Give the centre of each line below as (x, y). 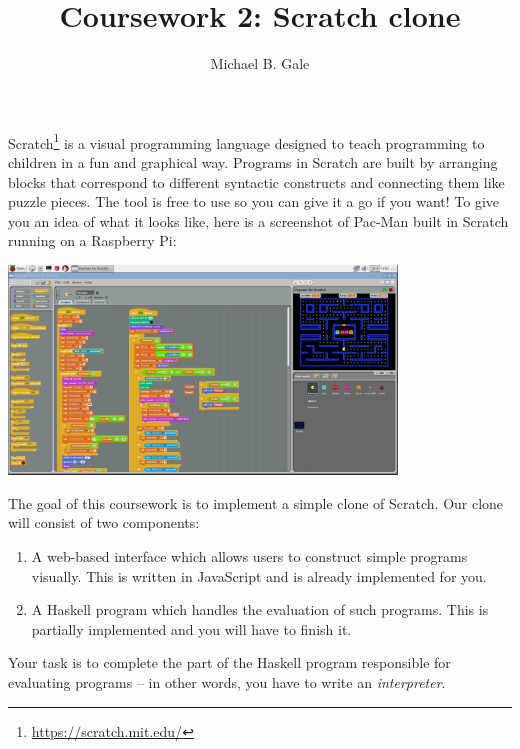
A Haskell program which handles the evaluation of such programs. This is (260, 609)
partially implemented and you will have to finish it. (191, 628)
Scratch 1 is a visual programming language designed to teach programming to (246, 141)
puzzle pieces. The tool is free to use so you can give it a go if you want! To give (254, 201)
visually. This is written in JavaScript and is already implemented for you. (259, 575)
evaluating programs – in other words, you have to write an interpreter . (227, 681)
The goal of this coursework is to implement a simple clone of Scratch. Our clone (256, 502)
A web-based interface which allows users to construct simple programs (249, 555)
